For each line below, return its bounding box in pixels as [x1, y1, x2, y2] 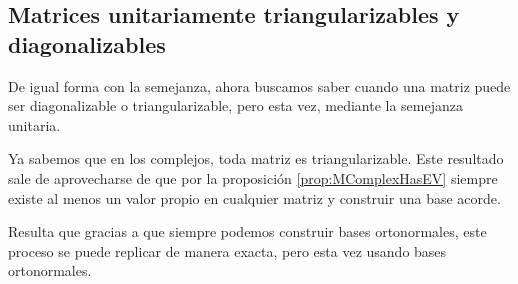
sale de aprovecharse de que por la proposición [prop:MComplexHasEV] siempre [8, 167, 498, 188]
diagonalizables [8, 28, 166, 59]
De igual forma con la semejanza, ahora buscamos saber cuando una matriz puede [8, 75, 511, 96]
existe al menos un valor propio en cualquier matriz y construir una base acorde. [8, 187, 501, 208]
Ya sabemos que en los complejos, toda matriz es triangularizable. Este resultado [8, 148, 504, 169]
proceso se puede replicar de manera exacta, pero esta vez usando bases [8, 240, 447, 261]
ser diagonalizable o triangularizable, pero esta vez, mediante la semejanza [8, 95, 463, 116]
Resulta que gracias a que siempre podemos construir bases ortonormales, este [8, 221, 487, 242]
